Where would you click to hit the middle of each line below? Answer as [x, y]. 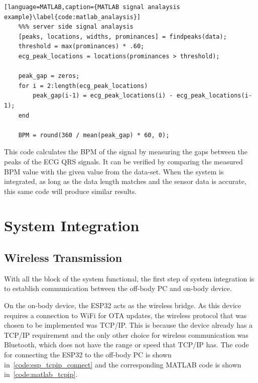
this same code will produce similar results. [71, 191]
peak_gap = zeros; [49, 76]
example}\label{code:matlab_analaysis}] [73, 17]
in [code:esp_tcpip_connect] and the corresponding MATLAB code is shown [123, 364]
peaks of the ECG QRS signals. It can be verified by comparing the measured [123, 161]
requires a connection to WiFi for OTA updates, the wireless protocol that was [125, 315]
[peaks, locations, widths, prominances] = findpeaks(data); [122, 36]
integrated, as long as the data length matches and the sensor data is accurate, [125, 181]
